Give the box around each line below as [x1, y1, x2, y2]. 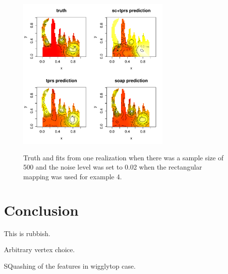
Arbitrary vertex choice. [4, 244, 75, 255]
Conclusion [4, 200, 79, 220]
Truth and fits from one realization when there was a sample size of [23, 152, 224, 162]
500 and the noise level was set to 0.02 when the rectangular [23, 162, 202, 172]
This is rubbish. [4, 228, 50, 238]
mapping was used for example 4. [23, 171, 122, 181]
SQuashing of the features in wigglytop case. [4, 260, 136, 271]
